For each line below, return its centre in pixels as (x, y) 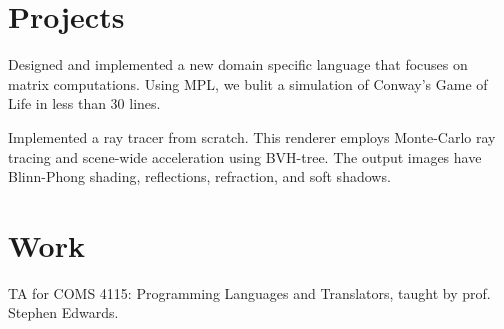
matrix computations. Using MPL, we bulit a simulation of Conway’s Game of (248, 83)
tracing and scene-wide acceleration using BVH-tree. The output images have (245, 156)
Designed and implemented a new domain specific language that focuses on (238, 64)
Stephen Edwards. (63, 312)
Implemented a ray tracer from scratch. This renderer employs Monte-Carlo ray (252, 136)
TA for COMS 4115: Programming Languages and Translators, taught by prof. (249, 292)
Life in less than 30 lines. (84, 103)
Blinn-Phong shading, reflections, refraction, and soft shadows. (199, 176)
